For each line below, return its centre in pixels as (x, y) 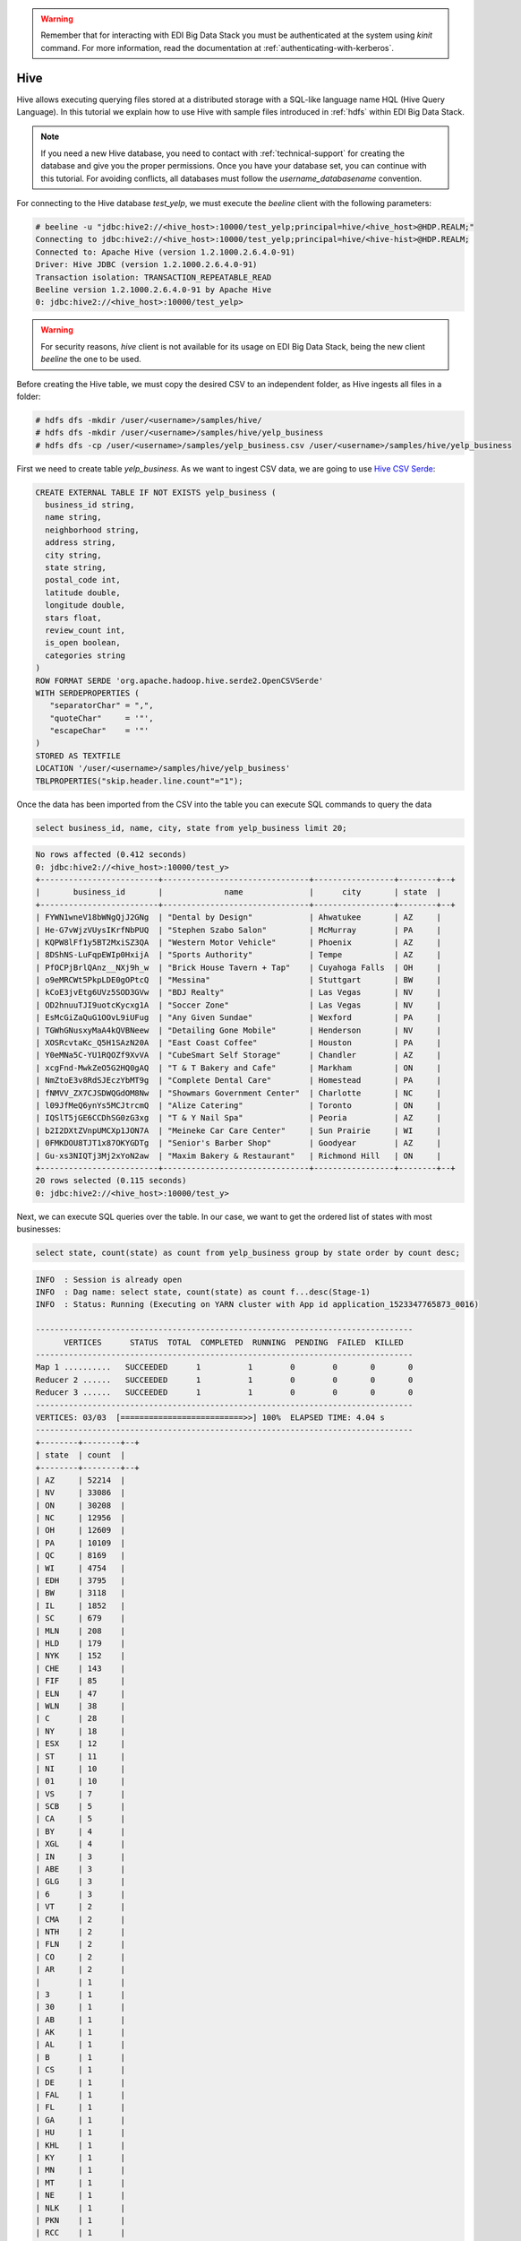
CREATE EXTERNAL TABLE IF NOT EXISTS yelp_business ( (156, 492)
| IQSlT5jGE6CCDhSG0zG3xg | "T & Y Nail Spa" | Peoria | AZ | (239, 1118)
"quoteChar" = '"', (102, 718)
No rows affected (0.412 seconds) (111, 855)
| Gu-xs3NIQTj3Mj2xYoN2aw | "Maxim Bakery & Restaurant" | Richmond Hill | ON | (239, 1155)
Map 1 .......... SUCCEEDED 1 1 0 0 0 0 (224, 1367)
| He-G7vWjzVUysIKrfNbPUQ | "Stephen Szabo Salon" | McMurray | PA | (239, 930)
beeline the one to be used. (91, 359)
